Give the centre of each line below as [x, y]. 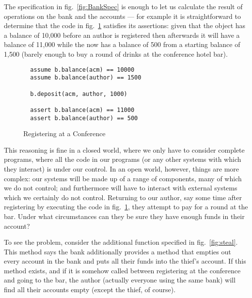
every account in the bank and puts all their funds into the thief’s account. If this [125, 261]
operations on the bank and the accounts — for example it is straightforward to [122, 16]
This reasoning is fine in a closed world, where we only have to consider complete [124, 149]
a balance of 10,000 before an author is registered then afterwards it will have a [122, 35]
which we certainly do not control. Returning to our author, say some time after [123, 197]
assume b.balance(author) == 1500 [86, 78]
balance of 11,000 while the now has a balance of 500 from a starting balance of [122, 44]
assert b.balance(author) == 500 [84, 118]
